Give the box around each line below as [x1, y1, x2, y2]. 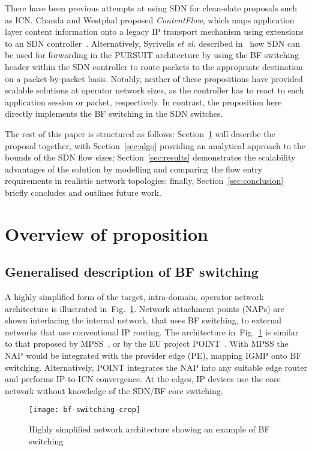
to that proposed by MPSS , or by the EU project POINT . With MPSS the [5, 337, 289, 350]
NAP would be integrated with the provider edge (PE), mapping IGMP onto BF [5, 349, 302, 362]
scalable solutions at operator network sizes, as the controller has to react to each [5, 84, 304, 96]
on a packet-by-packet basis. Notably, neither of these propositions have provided [5, 72, 303, 84]
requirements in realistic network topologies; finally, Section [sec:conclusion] [5, 174, 284, 187]
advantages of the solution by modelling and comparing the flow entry [5, 162, 263, 175]
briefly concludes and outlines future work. [5, 186, 161, 198]
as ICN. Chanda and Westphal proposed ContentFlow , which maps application [5, 13, 295, 26]
